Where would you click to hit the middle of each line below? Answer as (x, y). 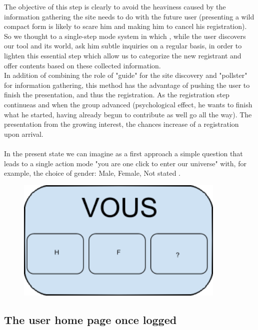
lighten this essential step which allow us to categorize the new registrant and (123, 55)
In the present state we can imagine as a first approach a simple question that (123, 153)
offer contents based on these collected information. (82, 65)
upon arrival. (24, 134)
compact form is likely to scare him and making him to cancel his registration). (125, 26)
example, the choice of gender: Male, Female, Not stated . (92, 173)
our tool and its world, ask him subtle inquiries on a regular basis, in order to (123, 46)
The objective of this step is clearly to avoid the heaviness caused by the (115, 6)
